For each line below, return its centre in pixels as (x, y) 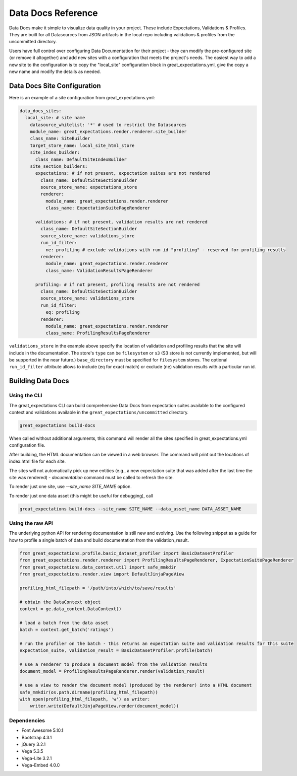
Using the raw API (31, 523)
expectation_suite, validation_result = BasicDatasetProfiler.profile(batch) (116, 651)
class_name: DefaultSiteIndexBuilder (81, 159)
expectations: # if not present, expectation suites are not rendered (123, 173)
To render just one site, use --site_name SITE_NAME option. (71, 487)
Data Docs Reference (53, 13)
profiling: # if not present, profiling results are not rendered (118, 284)
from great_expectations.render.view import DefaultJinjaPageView (102, 574)
